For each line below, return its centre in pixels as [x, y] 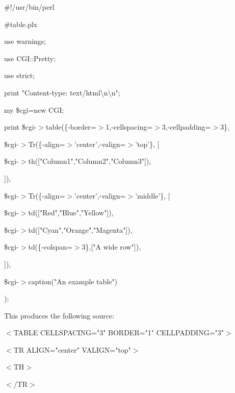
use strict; [20, 75]
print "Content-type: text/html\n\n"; [62, 92]
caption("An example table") [73, 281]
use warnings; [25, 41]
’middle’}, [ [153, 195]
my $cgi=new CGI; [34, 109]
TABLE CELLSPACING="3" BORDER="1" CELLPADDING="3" [119, 333]
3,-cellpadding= [186, 127]
